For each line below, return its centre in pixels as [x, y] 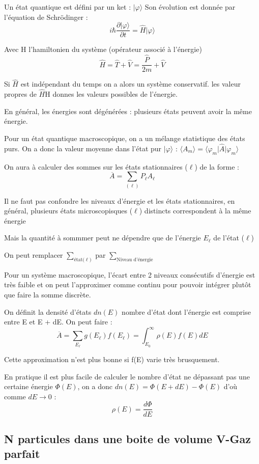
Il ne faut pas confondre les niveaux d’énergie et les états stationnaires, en [120, 200]
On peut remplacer [34, 255]
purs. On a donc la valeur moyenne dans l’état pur [83, 148]
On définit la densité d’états [48, 311]
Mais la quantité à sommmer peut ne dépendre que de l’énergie [103, 238]
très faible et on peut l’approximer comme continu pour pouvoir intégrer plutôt [128, 284]
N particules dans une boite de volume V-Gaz [127, 438]
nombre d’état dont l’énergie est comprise [186, 311]
